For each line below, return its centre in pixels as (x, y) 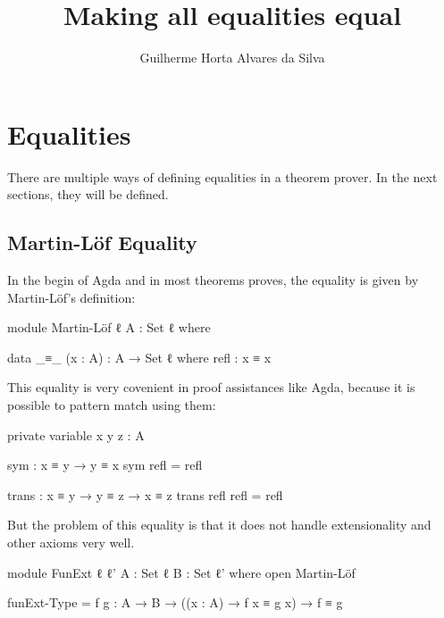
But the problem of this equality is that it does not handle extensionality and (219, 525)
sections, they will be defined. (88, 194)
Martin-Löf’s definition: (71, 297)
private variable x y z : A (76, 434)
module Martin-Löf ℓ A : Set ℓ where (109, 327)
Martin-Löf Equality (102, 242)
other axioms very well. (71, 542)
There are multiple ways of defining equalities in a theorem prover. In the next (222, 176)
